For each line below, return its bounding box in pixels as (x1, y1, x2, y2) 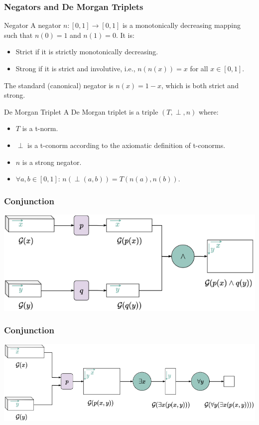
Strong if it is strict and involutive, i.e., (15, 63, 135, 73)
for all (190, 63, 208, 73)
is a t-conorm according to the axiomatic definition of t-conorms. (27, 140, 226, 150)
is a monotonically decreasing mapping (122, 20, 241, 30)
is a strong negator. (22, 156, 82, 167)
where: (198, 106, 219, 117)
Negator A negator (4, 20, 61, 30)
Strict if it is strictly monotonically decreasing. (15, 46, 158, 57)
